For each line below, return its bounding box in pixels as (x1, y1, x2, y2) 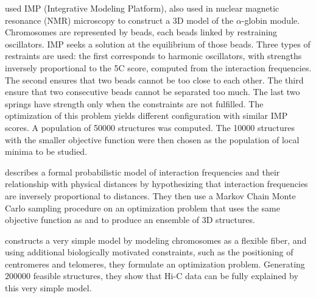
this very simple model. (5, 282, 92, 294)
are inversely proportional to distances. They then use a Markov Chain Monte (5, 189, 296, 202)
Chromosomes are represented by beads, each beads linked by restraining (5, 26, 278, 38)
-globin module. (241, 13, 300, 26)
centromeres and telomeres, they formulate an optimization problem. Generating (5, 257, 305, 270)
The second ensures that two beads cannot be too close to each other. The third (5, 73, 304, 86)
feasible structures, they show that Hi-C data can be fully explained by (33, 269, 298, 282)
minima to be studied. (5, 145, 88, 158)
